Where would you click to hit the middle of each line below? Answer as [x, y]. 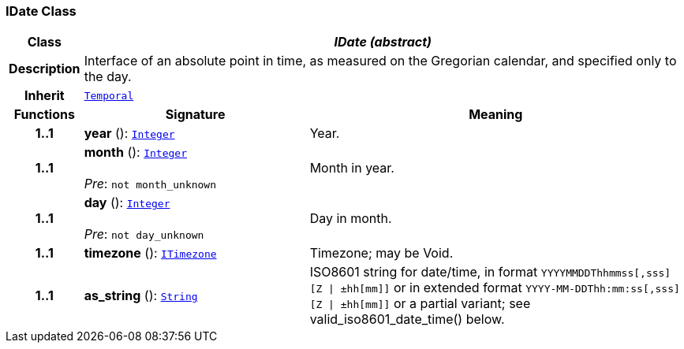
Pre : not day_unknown [144, 234]
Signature [195, 115]
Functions [44, 115]
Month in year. [352, 168]
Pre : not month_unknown [150, 184]
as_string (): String [141, 296]
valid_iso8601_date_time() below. [407, 319]
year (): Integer [129, 134]
